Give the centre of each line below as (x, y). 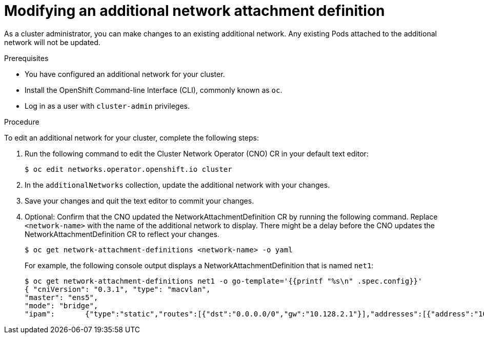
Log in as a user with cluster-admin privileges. (107, 106)
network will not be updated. (52, 42)
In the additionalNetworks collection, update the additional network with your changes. (177, 185)
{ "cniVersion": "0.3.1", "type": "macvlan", (118, 289)
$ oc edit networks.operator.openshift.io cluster (128, 169)
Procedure (22, 122)
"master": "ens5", (62, 297)
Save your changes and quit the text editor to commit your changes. (139, 201)
